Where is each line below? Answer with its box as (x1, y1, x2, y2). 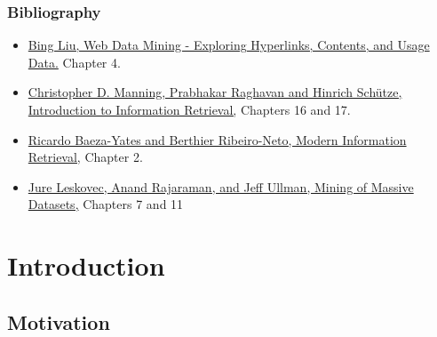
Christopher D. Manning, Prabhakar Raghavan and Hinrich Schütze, (28, 83, 402, 101)
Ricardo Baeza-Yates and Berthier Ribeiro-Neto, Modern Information (28, 130, 407, 148)
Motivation (7, 308, 110, 335)
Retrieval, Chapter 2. (28, 148, 143, 166)
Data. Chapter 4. (28, 52, 121, 71)
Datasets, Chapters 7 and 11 (28, 195, 184, 213)
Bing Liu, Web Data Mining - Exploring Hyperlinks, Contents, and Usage (28, 36, 430, 54)
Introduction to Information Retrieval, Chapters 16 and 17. (28, 100, 351, 118)
